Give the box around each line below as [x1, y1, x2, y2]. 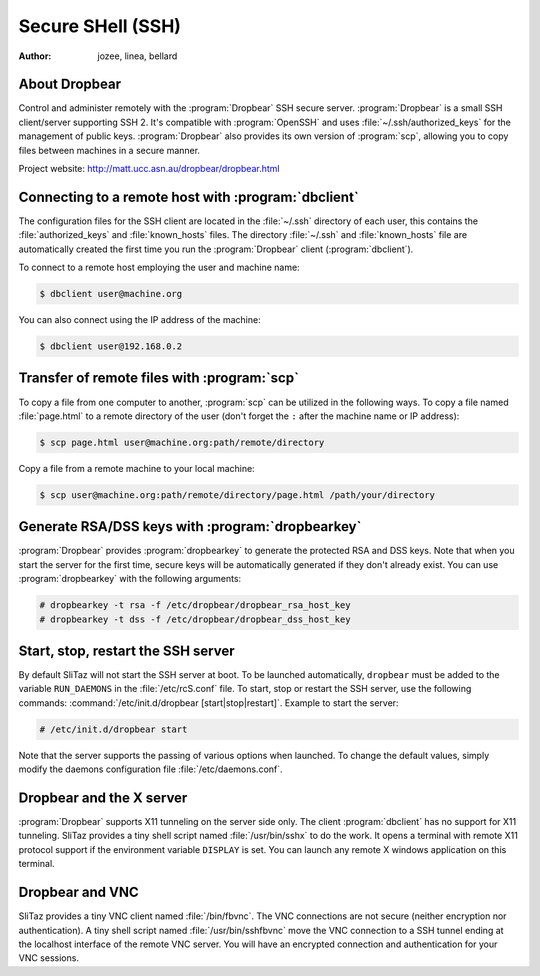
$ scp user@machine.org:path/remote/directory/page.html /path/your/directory [39, 489, 435, 500]
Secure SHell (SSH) [18, 15, 182, 37]
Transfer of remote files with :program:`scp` [18, 370, 300, 387]
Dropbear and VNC [18, 884, 139, 901]
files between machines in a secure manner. [18, 144, 200, 156]
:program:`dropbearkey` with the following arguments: [18, 573, 242, 585]
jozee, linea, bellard [97, 50, 178, 62]
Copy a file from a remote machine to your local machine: [18, 462, 255, 474]
